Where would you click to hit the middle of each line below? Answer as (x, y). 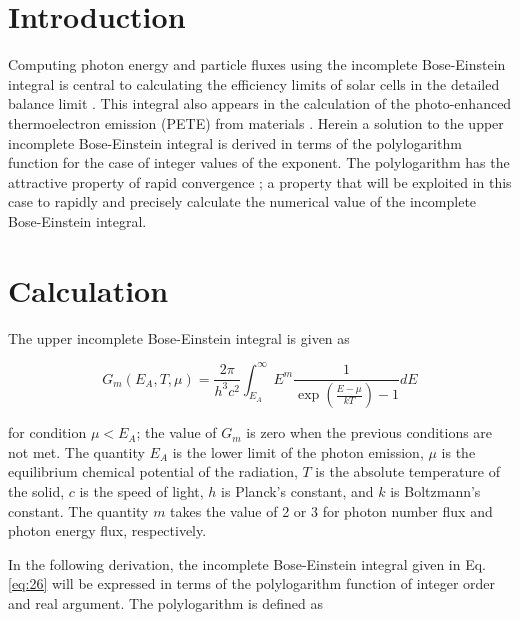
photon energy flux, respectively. (107, 530)
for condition (47, 432)
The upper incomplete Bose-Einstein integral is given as (179, 337)
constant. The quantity (78, 510)
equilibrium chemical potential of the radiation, (153, 471)
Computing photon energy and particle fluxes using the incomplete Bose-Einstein (257, 64)
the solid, (36, 490)
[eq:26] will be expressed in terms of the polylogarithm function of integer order (252, 583)
